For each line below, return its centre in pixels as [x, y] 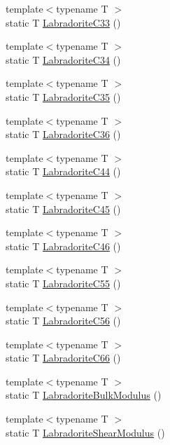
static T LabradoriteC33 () [63, 22]
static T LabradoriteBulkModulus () [84, 395]
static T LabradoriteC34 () [63, 59]
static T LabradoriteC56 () [63, 321]
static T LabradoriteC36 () [63, 134]
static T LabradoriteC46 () [63, 246]
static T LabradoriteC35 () [63, 96]
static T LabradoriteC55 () [63, 283]
